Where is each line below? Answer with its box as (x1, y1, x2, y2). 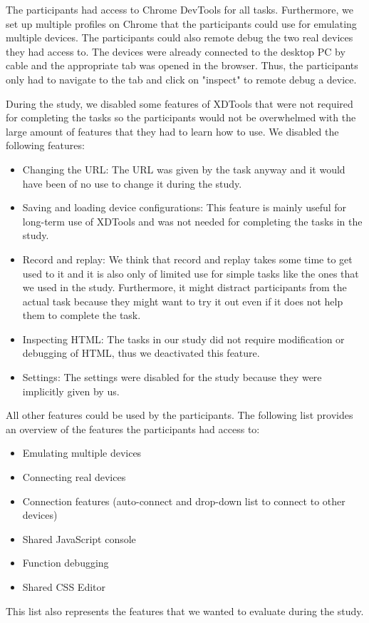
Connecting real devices (22, 470, 126, 485)
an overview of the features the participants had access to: (6, 421, 260, 436)
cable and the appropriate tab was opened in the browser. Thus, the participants (6, 58, 358, 73)
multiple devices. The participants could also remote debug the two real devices (6, 30, 353, 45)
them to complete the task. (22, 308, 141, 323)
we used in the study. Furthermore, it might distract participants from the (22, 280, 347, 295)
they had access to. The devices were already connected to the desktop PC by (6, 44, 345, 59)
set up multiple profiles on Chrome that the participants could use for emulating (6, 16, 357, 31)
